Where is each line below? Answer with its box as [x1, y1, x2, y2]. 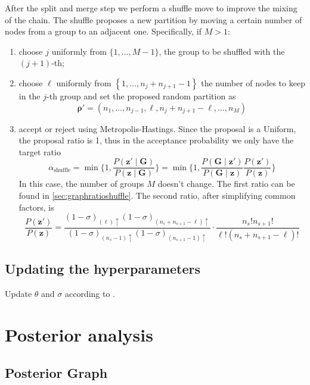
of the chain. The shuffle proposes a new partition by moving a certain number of [5, 13, 302, 26]
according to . [64, 287, 115, 300]
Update [5, 287, 32, 300]
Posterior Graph [5, 363, 108, 381]
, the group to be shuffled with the [159, 45, 285, 57]
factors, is [18, 201, 54, 213]
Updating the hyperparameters [5, 259, 200, 278]
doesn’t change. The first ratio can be [157, 177, 295, 190]
